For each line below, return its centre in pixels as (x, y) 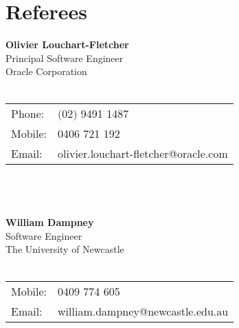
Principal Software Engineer (65, 58)
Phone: (28, 113)
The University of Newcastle (65, 249)
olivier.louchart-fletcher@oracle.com (143, 153)
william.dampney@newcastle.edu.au (143, 311)
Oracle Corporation (46, 71)
